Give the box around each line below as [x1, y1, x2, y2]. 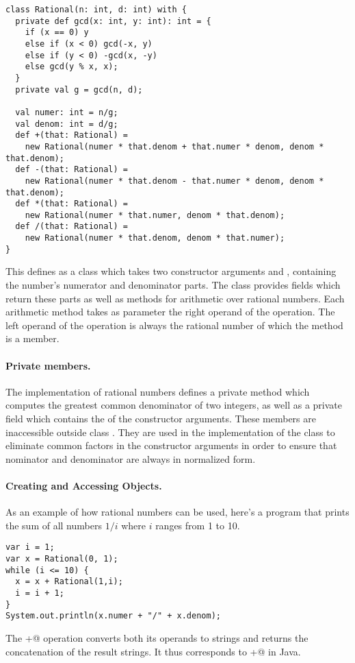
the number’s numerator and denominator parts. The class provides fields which [5, 278, 341, 292]
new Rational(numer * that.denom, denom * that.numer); [25, 233, 285, 243]
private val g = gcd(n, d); [15, 84, 143, 95]
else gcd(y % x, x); [25, 62, 118, 72]
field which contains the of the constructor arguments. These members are [5, 411, 316, 425]
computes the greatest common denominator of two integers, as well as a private [5, 398, 343, 412]
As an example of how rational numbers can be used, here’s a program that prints [5, 505, 350, 519]
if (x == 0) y [25, 27, 89, 38]
